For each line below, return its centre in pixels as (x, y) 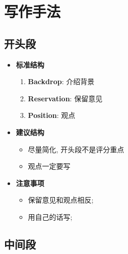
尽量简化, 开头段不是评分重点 (76, 149)
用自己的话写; (50, 216)
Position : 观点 (52, 115)
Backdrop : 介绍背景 (61, 81)
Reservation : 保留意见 (65, 98)
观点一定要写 (49, 166)
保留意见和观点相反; (61, 200)
